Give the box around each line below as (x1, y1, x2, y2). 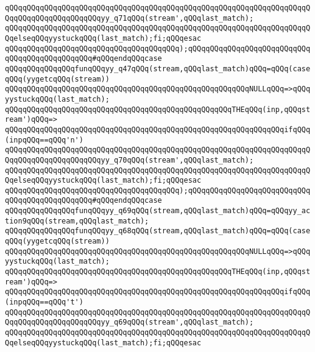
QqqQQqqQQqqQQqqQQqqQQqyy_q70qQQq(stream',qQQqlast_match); (5, 155, 254, 164)
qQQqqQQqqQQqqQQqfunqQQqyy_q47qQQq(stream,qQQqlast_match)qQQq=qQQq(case (5, 64, 311, 73)
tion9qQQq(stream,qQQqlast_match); (5, 216, 149, 225)
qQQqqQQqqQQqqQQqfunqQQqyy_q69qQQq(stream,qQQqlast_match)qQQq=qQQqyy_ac (5, 206, 311, 216)
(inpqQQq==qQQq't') (5, 298, 83, 307)
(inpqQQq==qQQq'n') (5, 135, 83, 144)
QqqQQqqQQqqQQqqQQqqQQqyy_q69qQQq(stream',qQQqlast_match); (5, 318, 254, 327)
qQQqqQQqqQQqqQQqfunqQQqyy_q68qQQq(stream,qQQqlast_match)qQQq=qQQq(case (5, 227, 311, 236)
